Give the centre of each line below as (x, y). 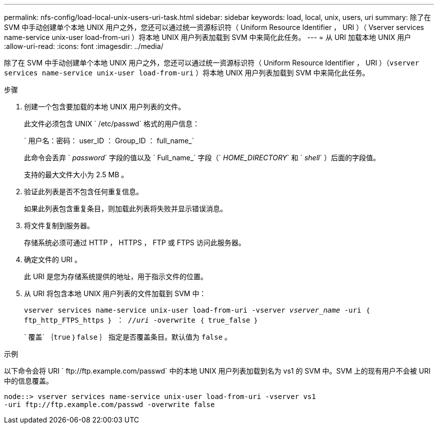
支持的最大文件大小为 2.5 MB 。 (76, 175)
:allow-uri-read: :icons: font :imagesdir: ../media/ (84, 46)
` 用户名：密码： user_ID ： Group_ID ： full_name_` (109, 141)
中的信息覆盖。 (28, 381)
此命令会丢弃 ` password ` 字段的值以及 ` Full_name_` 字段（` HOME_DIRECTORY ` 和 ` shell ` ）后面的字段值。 (202, 158)
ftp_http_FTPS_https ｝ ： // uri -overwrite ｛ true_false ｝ (141, 320)
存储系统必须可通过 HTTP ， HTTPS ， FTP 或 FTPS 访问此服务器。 (135, 242)
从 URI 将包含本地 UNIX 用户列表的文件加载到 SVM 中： (115, 293)
